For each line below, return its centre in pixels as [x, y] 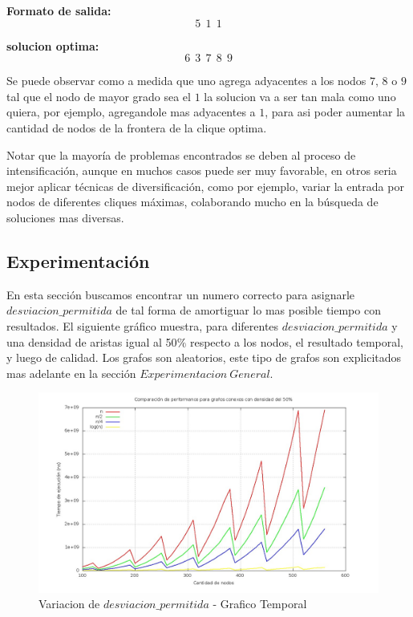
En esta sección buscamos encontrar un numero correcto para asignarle [181, 294]
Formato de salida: [59, 10]
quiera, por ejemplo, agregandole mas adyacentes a [131, 112]
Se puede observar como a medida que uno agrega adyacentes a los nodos [186, 81]
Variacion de [69, 604]
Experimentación [78, 260]
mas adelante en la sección [71, 373]
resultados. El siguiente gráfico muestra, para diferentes [143, 325]
